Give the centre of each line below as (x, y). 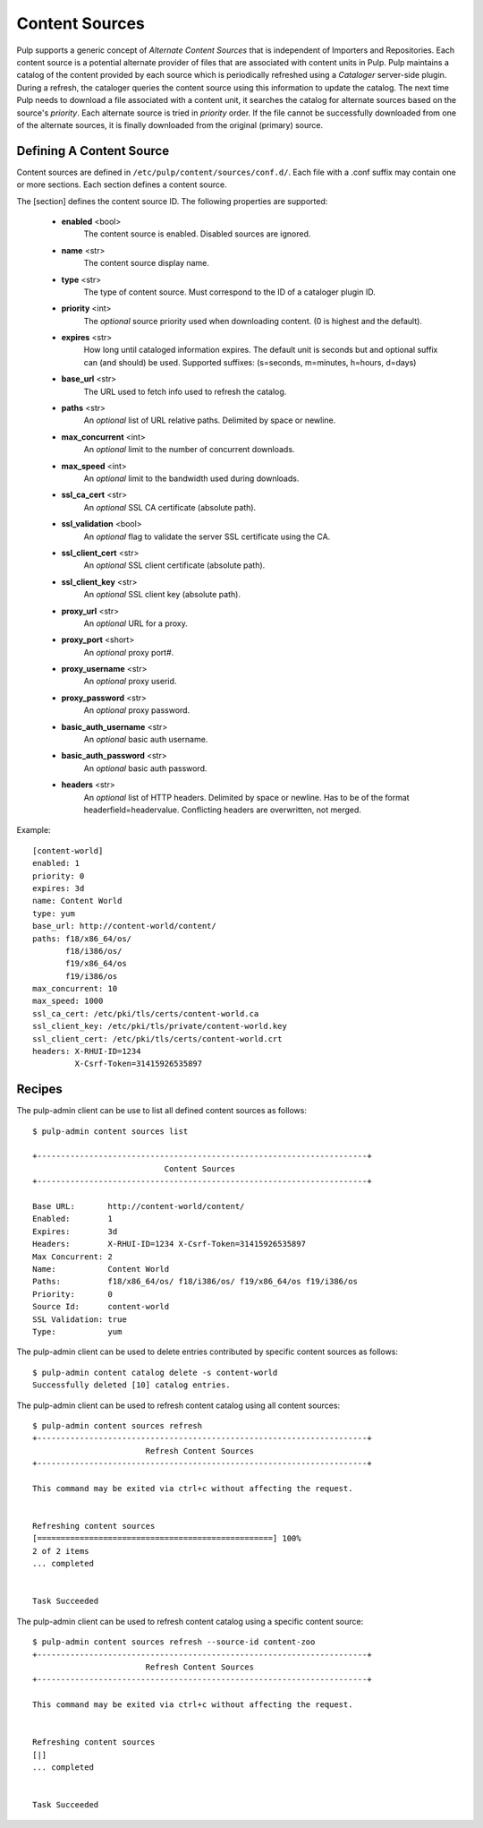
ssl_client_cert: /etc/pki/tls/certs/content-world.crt (157, 1038)
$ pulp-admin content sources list (110, 1131)
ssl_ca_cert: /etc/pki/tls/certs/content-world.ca (146, 1013)
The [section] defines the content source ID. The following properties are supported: (172, 201)
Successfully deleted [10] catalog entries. (132, 1385)
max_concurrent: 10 (75, 989)
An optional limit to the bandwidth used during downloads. (191, 478)
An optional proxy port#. (129, 652)
